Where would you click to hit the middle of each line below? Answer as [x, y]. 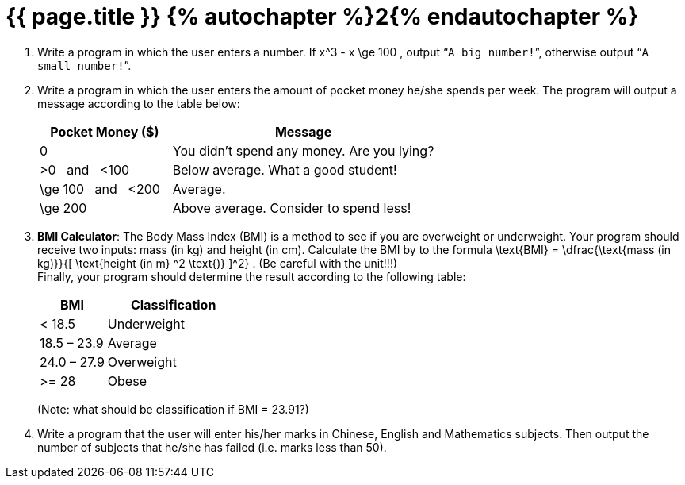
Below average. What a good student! [285, 169]
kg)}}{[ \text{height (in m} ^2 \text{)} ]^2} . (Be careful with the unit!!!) [218, 263]
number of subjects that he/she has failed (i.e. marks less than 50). [212, 447]
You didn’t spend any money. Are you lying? [303, 150]
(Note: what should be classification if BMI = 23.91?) [173, 409]
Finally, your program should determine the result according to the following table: [252, 276]
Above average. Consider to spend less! [292, 208]
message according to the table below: [139, 103]
